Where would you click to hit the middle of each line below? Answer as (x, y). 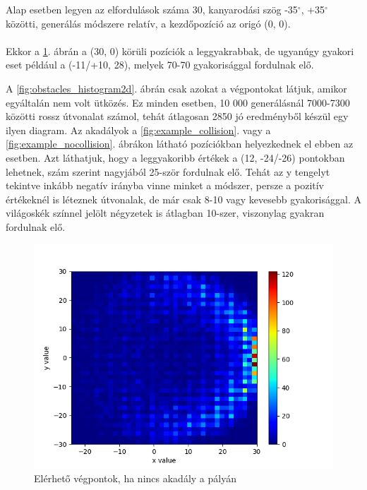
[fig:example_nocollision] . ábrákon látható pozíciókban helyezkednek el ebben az (180, 144)
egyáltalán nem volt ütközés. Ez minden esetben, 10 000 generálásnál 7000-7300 (178, 102)
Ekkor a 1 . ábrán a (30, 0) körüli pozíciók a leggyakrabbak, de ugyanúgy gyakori (180, 50)
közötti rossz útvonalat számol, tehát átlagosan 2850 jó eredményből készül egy (177, 116)
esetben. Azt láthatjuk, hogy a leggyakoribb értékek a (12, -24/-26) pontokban (175, 157)
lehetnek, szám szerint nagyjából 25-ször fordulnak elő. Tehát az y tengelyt (168, 171)
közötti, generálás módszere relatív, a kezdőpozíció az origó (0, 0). (148, 23)
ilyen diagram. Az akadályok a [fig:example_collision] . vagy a (138, 130)
